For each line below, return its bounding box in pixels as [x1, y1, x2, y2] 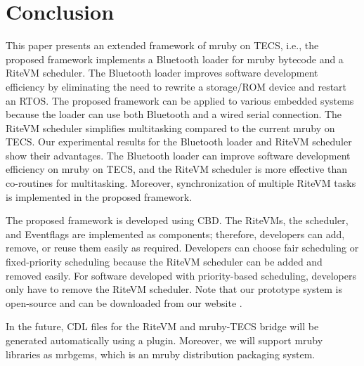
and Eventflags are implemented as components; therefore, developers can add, [6, 226, 345, 241]
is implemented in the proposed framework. [6, 189, 193, 204]
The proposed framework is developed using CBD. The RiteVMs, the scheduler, [6, 213, 349, 228]
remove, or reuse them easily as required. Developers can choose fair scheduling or [6, 240, 359, 255]
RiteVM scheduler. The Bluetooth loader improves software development [6, 65, 318, 80]
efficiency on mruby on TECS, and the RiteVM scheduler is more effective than [6, 162, 347, 176]
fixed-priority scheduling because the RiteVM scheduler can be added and [6, 254, 323, 269]
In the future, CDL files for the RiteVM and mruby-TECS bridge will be [6, 319, 319, 334]
